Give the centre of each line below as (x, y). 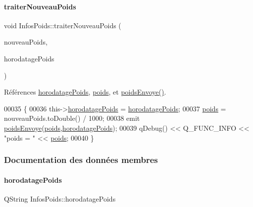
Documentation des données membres (81, 160)
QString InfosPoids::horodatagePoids (60, 198)
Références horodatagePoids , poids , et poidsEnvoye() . (85, 92)
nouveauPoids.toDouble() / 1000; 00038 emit (72, 118)
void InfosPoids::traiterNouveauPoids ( (63, 25)
